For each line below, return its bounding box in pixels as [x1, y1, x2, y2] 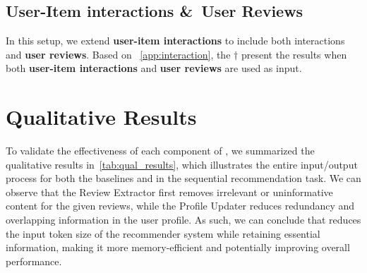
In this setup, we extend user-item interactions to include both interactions [6, 33, 345, 48]
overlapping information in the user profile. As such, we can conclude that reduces [6, 212, 361, 227]
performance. [6, 253, 62, 268]
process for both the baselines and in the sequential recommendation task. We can [6, 171, 361, 186]
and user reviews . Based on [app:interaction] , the [6, 47, 231, 61]
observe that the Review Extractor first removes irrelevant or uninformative [6, 184, 333, 199]
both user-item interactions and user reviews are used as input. [6, 61, 302, 75]
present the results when [241, 47, 347, 61]
